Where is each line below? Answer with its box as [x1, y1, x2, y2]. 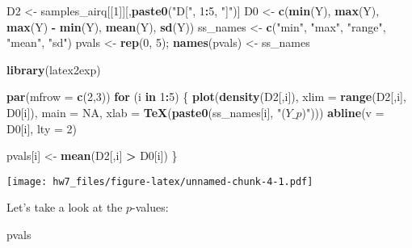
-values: [132, 199, 169, 216]
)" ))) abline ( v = [301, 103, 385, 120]
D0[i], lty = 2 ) [6, 120, 77, 137]
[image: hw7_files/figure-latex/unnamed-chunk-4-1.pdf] [6, 175, 313, 187]
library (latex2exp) [6, 61, 101, 78]
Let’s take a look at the [6, 199, 123, 216]
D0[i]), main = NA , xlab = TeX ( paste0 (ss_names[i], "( [6, 103, 286, 120]
